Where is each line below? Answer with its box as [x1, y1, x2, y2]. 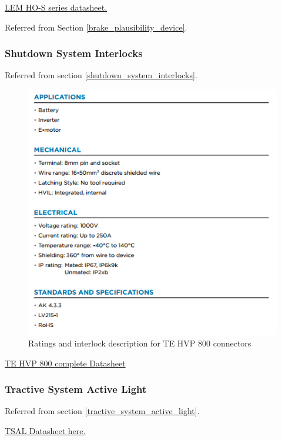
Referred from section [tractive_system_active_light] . [5, 405, 200, 417]
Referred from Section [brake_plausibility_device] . [5, 21, 187, 33]
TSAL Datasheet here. [5, 425, 86, 437]
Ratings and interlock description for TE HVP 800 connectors [28, 337, 251, 349]
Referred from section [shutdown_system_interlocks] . [5, 69, 197, 81]
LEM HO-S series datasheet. [5, 1, 108, 13]
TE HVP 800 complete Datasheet [5, 356, 126, 369]
